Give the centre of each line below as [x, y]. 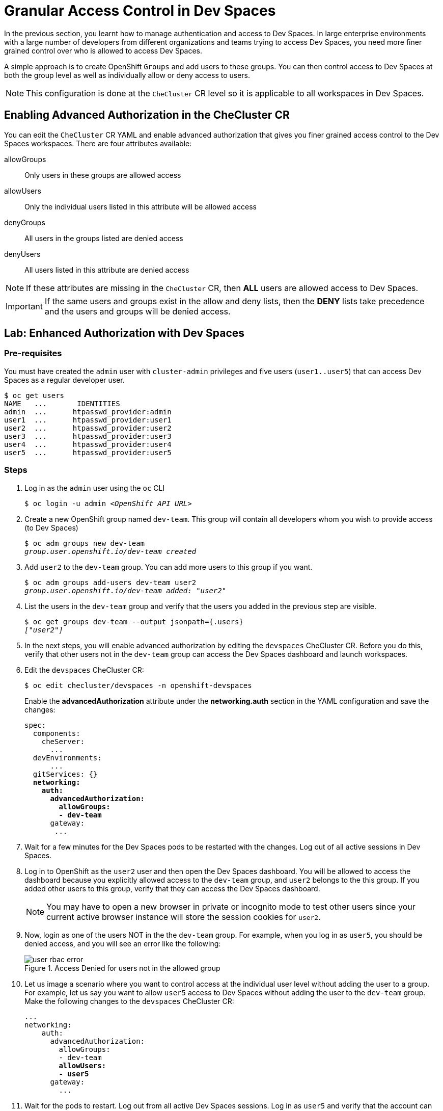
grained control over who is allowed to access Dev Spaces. [103, 50]
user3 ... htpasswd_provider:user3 [88, 436]
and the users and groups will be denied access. [137, 311]
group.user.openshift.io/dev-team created [110, 551]
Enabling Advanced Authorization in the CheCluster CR [147, 115]
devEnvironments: [67, 758]
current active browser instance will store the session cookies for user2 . [184, 917]
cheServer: [63, 741]
